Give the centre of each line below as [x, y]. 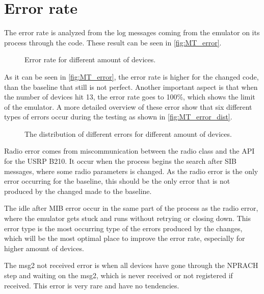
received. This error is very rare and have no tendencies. [92, 285]
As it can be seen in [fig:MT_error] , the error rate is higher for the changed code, [131, 76]
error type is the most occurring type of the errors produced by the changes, [123, 228]
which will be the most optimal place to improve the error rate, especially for [125, 238]
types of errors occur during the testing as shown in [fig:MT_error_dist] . [118, 117]
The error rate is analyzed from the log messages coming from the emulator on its [132, 32]
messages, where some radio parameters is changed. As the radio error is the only [131, 171]
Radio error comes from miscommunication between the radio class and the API [129, 151]
